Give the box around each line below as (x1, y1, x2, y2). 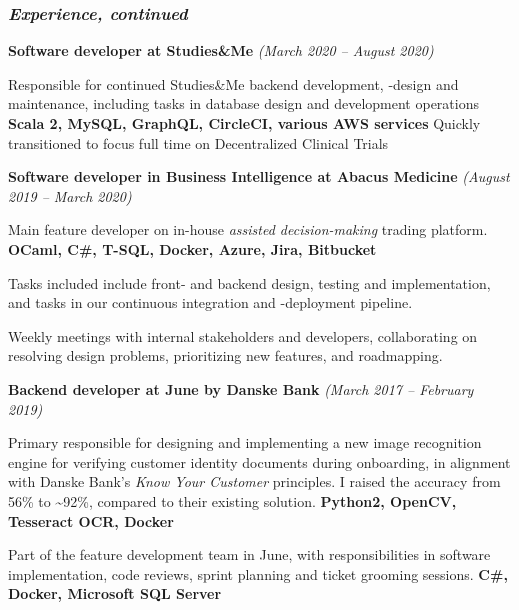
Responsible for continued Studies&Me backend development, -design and (8, 73, 459, 94)
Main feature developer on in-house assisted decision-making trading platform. (8, 219, 488, 240)
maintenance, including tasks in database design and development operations (8, 93, 480, 114)
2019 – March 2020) (8, 185, 132, 206)
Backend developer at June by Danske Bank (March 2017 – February (8, 378, 474, 399)
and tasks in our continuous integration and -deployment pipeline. (8, 292, 413, 313)
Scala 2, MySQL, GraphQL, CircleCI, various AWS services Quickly (8, 113, 481, 133)
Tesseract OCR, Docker (8, 510, 174, 531)
